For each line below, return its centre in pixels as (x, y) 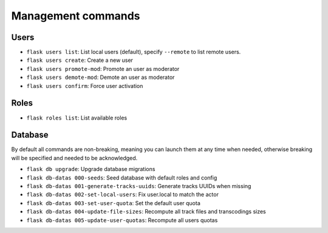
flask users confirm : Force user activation (85, 86)
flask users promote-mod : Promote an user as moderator (103, 69)
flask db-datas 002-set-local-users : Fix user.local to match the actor (122, 195)
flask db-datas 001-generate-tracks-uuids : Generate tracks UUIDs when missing (139, 186)
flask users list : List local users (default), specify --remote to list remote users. (134, 52)
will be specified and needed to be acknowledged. (74, 158)
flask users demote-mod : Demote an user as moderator (101, 77)
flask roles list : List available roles (77, 118)
